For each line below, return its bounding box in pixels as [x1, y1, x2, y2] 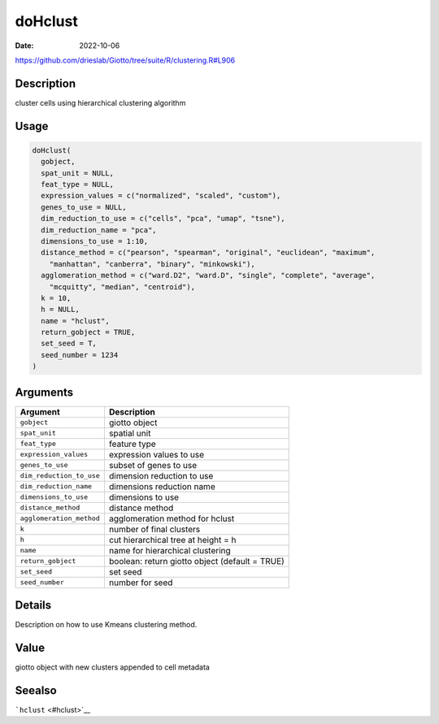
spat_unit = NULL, [41, 168, 114, 178]
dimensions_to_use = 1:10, [41, 236, 149, 245]
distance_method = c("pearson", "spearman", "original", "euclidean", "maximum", [41, 248, 376, 258]
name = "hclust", [41, 316, 110, 325]
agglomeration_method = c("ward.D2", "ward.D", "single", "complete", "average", [41, 271, 376, 280]
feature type [108, 438, 156, 449]
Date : [15, 41, 34, 50]
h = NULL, [41, 305, 80, 314]
